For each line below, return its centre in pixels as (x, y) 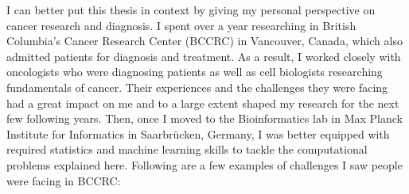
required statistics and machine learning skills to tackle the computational (187, 149)
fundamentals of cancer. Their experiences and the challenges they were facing (197, 87)
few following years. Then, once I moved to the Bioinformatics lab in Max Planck (204, 118)
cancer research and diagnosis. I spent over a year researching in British (181, 25)
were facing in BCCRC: (64, 180)
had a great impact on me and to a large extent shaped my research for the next (203, 103)
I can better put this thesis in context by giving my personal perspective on (191, 10)
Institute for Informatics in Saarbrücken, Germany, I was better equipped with (198, 133)
